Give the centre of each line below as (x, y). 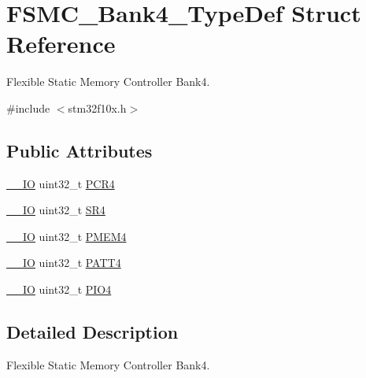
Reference (61, 44)
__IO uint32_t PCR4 (61, 183)
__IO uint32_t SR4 (56, 210)
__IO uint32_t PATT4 (64, 263)
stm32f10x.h (97, 107)
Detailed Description (92, 332)
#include (28, 107)
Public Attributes (79, 150)
